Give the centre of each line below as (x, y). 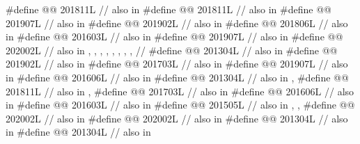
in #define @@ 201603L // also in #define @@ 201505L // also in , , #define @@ (180, 105)
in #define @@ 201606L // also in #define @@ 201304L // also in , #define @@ (177, 77)
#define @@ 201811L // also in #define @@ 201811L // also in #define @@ (169, 9)
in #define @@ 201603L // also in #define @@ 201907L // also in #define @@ (174, 37)
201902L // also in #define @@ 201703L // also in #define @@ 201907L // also (177, 64)
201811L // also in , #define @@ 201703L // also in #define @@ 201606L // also (180, 91)
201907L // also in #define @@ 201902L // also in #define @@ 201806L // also (177, 23)
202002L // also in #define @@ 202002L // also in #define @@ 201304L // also (177, 118)
